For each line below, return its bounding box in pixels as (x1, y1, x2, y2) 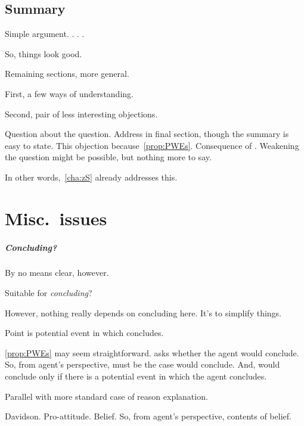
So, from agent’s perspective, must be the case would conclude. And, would (5, 358, 280, 371)
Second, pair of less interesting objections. (5, 107, 158, 120)
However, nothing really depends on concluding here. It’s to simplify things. (5, 306, 282, 319)
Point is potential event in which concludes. (5, 327, 164, 339)
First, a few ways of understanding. (5, 87, 134, 99)
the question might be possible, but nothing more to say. (5, 151, 212, 163)
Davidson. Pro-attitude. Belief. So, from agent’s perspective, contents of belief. (5, 410, 291, 422)
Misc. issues (5, 206, 107, 230)
